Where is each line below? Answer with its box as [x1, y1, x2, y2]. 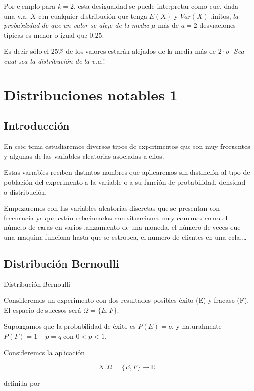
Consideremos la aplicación [4, 347, 85, 357]
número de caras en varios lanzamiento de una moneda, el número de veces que [4, 222, 241, 232]
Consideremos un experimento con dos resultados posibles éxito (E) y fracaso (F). [4, 295, 249, 305]
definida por [4, 378, 40, 388]
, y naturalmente [171, 321, 222, 331]
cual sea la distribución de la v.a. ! [4, 55, 105, 66]
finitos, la [211, 10, 239, 21]
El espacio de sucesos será [4, 304, 81, 315]
